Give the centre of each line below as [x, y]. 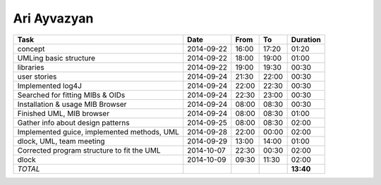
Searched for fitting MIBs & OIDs [71, 95]
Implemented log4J [50, 86]
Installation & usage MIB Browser [72, 104]
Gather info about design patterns [73, 122]
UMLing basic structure [56, 58]
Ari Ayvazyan [53, 18]
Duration [306, 39]
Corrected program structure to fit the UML [89, 150]
